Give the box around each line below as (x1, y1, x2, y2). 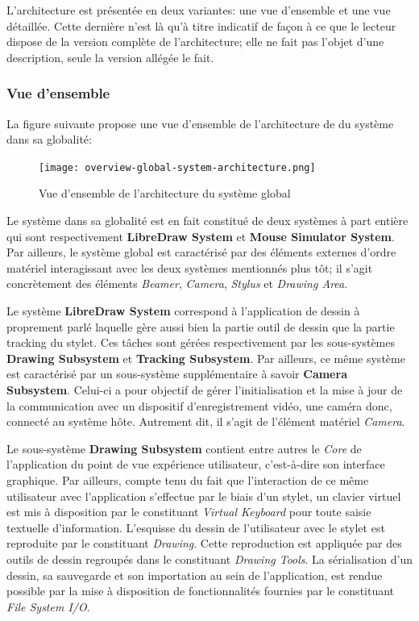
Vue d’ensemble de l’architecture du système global (39, 185, 291, 202)
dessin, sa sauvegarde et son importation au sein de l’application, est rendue (6, 566, 383, 583)
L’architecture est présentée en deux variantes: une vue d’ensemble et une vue (6, 2, 391, 18)
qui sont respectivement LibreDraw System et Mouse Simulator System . (6, 227, 395, 244)
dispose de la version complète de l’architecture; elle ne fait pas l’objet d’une (6, 33, 384, 50)
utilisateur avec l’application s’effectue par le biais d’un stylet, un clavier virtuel (6, 487, 401, 504)
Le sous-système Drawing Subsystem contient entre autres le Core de (6, 440, 362, 456)
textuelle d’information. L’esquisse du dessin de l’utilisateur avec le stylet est (6, 519, 385, 536)
